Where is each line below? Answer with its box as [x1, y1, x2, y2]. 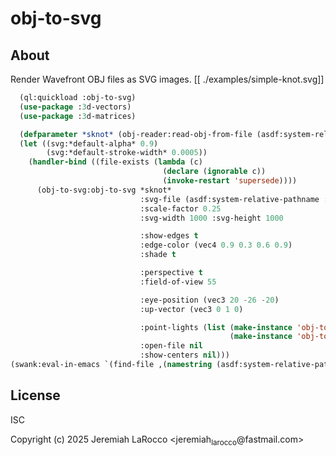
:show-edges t [139, 231, 199, 241]
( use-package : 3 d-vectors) [19, 102, 132, 112]
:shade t [139, 250, 177, 260]
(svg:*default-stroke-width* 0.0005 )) [46, 148, 208, 158]
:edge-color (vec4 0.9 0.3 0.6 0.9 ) [139, 240, 293, 251]
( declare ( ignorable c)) [162, 167, 267, 177]
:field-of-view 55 [139, 277, 217, 287]
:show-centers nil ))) [139, 350, 230, 361]
